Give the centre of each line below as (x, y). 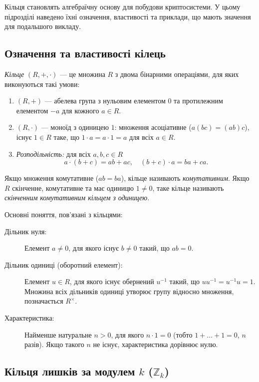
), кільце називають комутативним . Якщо (185, 178)
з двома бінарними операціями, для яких (177, 74)
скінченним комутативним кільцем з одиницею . (77, 197)
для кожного (80, 110)
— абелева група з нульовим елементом (105, 101)
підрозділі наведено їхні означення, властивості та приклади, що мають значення (128, 16)
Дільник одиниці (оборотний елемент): (64, 264)
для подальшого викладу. (43, 26)
